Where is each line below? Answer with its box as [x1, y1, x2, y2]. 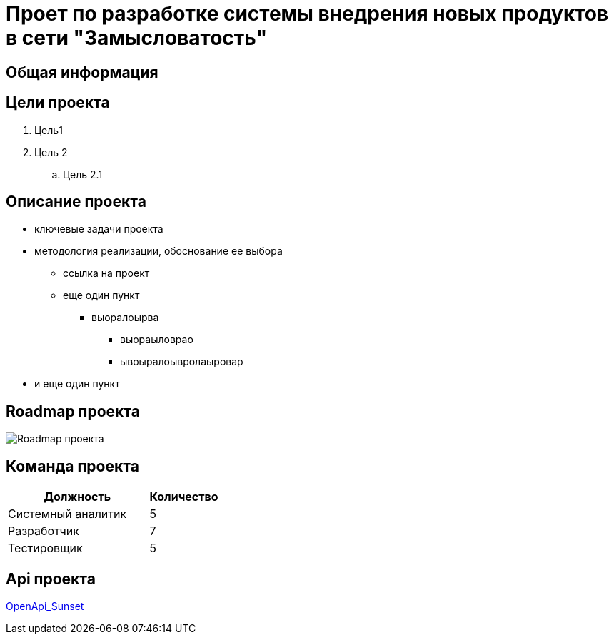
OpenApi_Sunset [6, 599, 84, 612]
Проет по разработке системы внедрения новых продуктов [6, 1, 609, 26]
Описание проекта [6, 193, 146, 211]
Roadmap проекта [6, 402, 140, 420]
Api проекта [6, 569, 96, 588]
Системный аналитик [8, 507, 127, 522]
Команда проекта [6, 457, 139, 475]
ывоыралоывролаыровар [120, 355, 243, 368]
